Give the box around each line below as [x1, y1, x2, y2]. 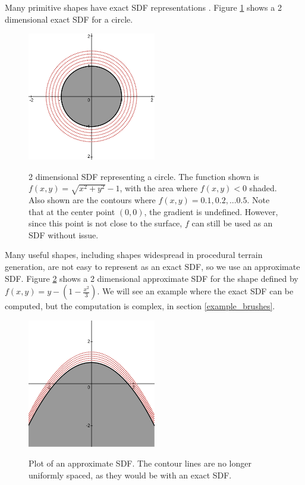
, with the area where [120, 182, 198, 194]
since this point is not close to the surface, [29, 217, 183, 229]
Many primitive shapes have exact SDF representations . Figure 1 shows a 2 [5, 1, 282, 13]
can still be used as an [191, 217, 273, 229]
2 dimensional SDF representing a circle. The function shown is [29, 170, 259, 182]
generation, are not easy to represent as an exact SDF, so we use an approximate [5, 260, 300, 273]
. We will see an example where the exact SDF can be [97, 285, 294, 297]
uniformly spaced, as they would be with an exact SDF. [29, 469, 232, 481]
